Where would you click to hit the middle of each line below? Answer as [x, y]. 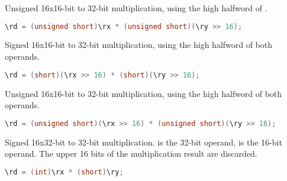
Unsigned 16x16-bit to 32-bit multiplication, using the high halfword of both [143, 93]
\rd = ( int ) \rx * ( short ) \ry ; [64, 172]
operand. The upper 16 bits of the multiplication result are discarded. [131, 153]
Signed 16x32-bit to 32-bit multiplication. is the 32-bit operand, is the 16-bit [143, 142]
